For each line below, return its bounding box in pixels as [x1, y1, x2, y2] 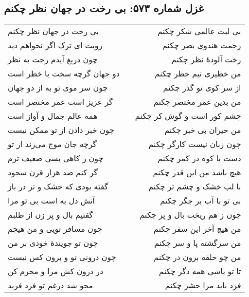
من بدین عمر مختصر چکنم [153, 96, 241, 108]
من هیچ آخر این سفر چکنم [153, 223, 241, 235]
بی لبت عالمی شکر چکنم [157, 25, 241, 37]
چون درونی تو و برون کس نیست [8, 251, 116, 263]
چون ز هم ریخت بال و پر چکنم [140, 209, 241, 221]
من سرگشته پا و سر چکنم [154, 237, 241, 249]
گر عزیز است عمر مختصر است [8, 96, 113, 108]
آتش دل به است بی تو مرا [8, 195, 95, 206]
